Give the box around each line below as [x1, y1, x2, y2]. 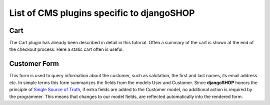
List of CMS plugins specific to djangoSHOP [9, 7, 195, 18]
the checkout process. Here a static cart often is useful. [9, 46, 124, 52]
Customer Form [9, 60, 59, 68]
